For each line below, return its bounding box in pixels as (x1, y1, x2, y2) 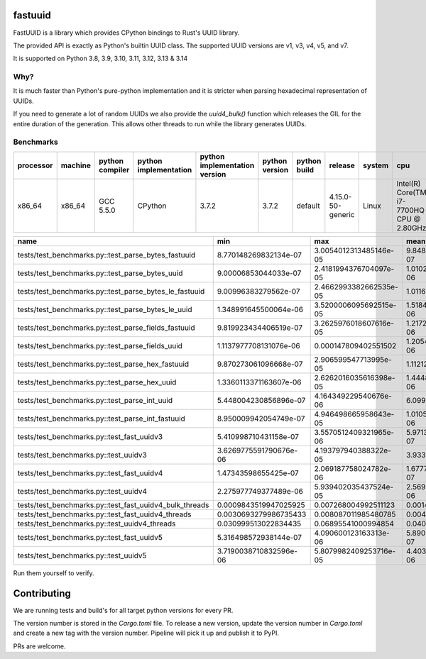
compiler (98, 165, 130, 175)
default (296, 201, 320, 211)
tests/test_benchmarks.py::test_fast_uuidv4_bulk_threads (17, 500, 209, 510)
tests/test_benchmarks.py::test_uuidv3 (17, 450, 147, 460)
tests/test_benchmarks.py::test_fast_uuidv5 (17, 532, 163, 542)
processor (17, 160, 53, 170)
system (363, 160, 389, 170)
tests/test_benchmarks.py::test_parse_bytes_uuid (17, 268, 183, 278)
